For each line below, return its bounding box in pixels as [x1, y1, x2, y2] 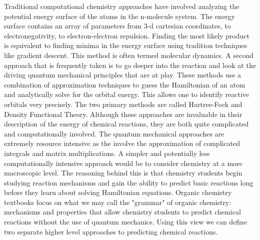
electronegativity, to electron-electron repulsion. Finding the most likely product [4, 30, 249, 40]
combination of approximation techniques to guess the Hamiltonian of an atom [4, 79, 245, 89]
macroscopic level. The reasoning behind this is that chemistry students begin [4, 167, 242, 178]
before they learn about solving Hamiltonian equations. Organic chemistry [4, 187, 232, 197]
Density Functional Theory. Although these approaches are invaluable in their [4, 108, 242, 119]
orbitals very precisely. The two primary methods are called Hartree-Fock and [4, 98, 242, 109]
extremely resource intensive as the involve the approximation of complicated [4, 138, 240, 148]
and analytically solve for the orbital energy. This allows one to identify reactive [4, 89, 249, 99]
